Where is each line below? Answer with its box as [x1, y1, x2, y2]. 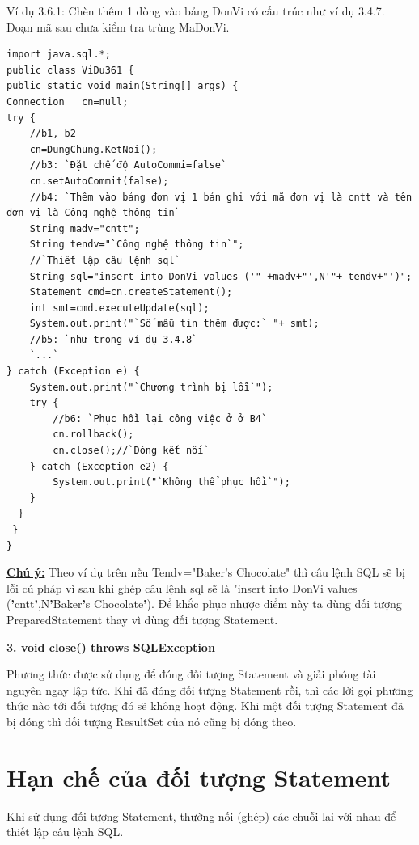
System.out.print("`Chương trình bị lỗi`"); [29, 381, 273, 393]
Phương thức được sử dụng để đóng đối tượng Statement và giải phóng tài [6, 665, 376, 682]
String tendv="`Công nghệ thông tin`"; [29, 239, 244, 251]
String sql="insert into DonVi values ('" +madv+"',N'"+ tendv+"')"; [29, 270, 413, 282]
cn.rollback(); [53, 429, 134, 441]
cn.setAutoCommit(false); [29, 175, 169, 187]
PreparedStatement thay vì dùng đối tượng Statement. [6, 611, 278, 627]
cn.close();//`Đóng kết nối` [53, 445, 209, 457]
